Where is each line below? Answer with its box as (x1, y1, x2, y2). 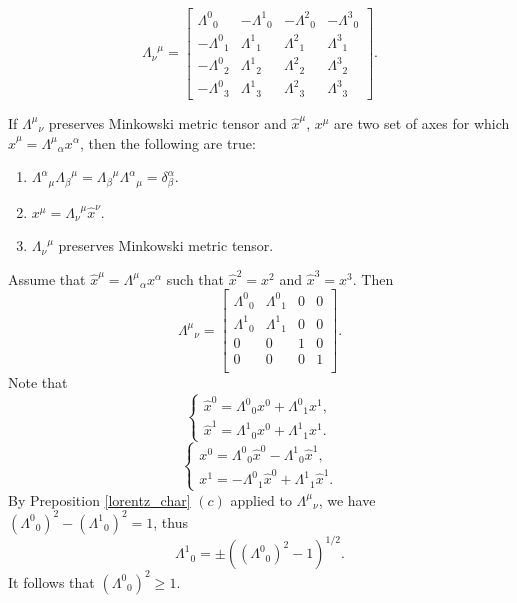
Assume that (8, 268, 86, 289)
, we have (318, 489, 376, 510)
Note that (8, 372, 68, 393)
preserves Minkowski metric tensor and (48, 112, 287, 133)
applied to (230, 489, 292, 510)
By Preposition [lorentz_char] (8, 489, 191, 510)
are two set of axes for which (334, 112, 510, 133)
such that (166, 268, 225, 289)
